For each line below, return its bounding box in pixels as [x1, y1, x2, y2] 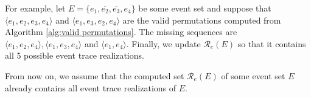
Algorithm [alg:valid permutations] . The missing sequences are [5, 25, 237, 38]
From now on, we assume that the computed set [5, 69, 184, 82]
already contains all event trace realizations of [5, 81, 176, 94]
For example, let [5, 2, 66, 14]
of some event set [221, 69, 285, 82]
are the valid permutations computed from [122, 13, 281, 26]
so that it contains [237, 37, 306, 50]
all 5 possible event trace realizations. [5, 49, 144, 62]
